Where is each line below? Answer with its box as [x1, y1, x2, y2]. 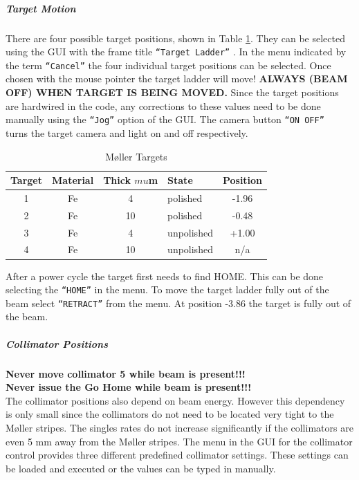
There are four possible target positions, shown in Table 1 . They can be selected [6, 30, 345, 45]
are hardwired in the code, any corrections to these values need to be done [6, 98, 321, 113]
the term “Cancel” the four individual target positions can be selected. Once [6, 57, 331, 72]
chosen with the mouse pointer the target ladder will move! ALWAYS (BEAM [6, 71, 348, 86]
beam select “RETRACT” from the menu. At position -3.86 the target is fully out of [6, 295, 351, 310]
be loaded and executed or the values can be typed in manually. [6, 461, 276, 475]
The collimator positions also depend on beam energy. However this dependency [6, 393, 345, 407]
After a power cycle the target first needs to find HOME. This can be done [6, 268, 324, 283]
